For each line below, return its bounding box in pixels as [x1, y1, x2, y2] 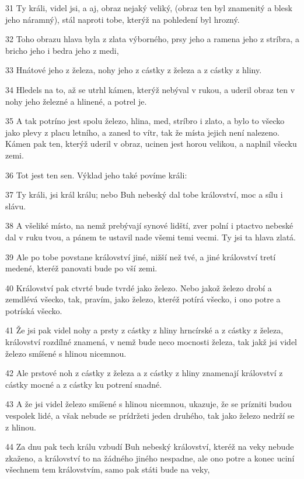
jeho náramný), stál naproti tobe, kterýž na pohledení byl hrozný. [5, 13, 240, 25]
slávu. [5, 199, 26, 212]
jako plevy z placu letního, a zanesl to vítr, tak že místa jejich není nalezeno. [5, 126, 279, 138]
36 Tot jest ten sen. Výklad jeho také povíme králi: [5, 168, 187, 181]
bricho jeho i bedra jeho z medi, [5, 44, 119, 56]
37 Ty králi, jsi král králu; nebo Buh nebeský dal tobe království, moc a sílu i [5, 188, 283, 201]
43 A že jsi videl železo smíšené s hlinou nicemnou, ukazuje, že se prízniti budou [5, 398, 292, 410]
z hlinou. [5, 421, 36, 433]
